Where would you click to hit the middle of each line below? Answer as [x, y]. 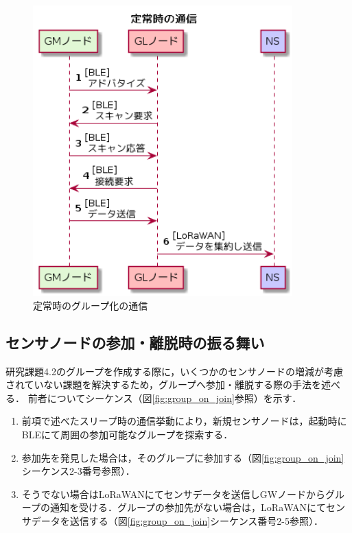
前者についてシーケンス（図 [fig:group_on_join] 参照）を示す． [165, 398]
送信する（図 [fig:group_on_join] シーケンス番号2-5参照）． [197, 520]
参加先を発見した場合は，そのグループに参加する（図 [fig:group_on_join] [183, 457]
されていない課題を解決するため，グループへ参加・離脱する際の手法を [164, 384]
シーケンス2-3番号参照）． [78, 471]
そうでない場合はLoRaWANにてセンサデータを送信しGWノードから [174, 494]
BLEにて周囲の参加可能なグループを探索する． [127, 434]
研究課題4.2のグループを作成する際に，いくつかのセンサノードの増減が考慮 [175, 371]
